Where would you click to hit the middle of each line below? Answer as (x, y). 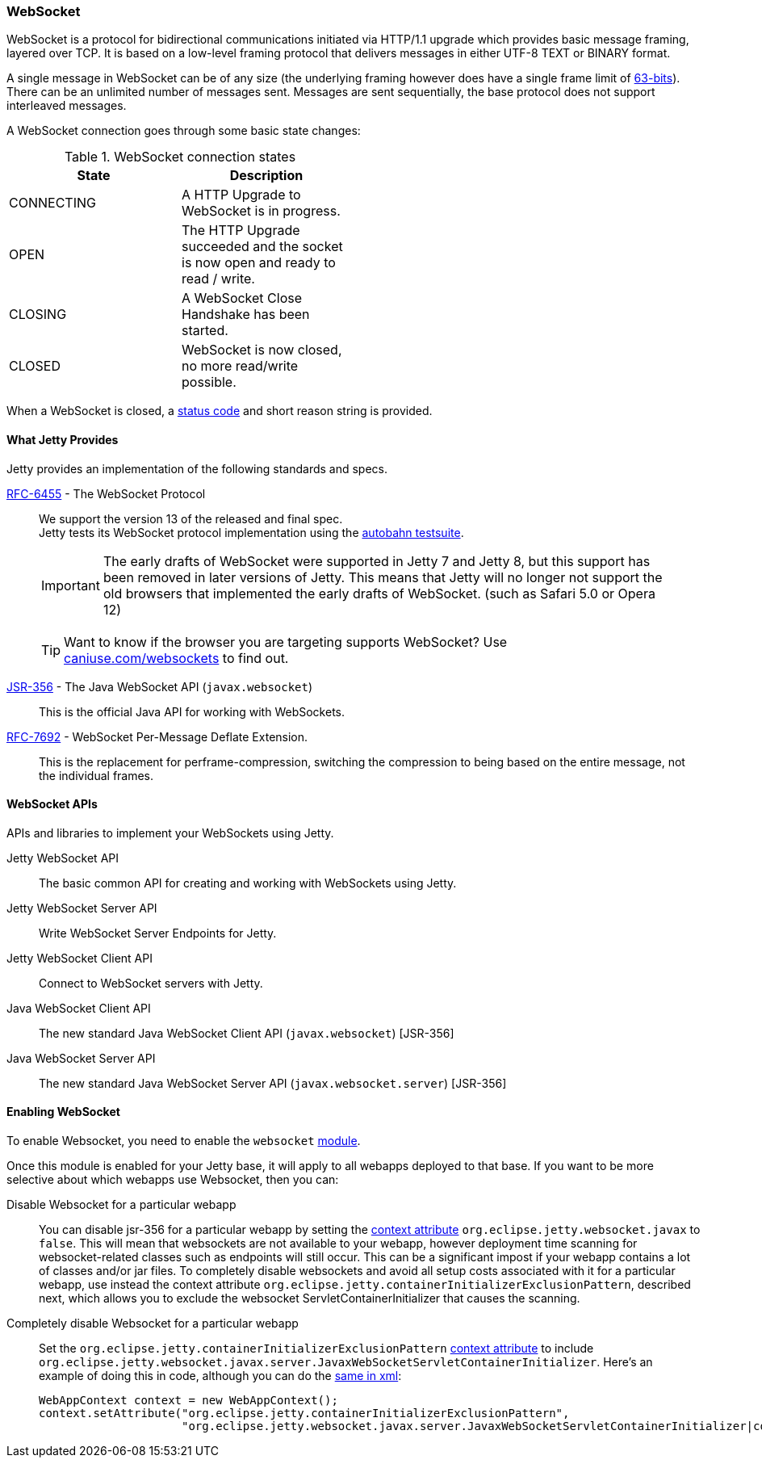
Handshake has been (246, 315)
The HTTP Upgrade (241, 231)
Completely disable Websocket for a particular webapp (153, 1323)
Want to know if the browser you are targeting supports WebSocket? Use (286, 642)
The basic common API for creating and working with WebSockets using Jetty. (248, 883)
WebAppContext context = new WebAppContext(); (188, 1401)
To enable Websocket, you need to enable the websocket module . (184, 1141)
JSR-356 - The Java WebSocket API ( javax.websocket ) (160, 686)
